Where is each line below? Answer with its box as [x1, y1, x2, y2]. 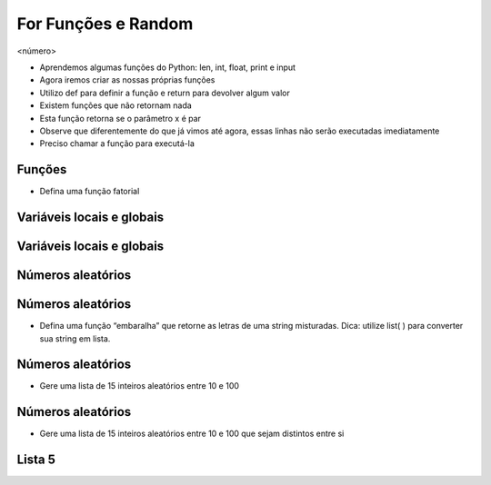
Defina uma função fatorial [39, 186, 140, 197]
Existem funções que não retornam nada [39, 100, 193, 111]
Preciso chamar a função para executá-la [39, 138, 195, 149]
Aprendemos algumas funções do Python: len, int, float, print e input [39, 62, 296, 73]
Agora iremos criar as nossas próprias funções [39, 74, 215, 85]
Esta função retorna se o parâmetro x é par [39, 113, 202, 124]
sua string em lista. [39, 332, 111, 344]
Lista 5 [16, 452, 56, 468]
